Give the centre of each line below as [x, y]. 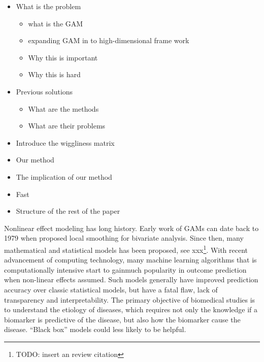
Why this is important [63, 57]
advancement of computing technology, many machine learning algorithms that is [130, 260]
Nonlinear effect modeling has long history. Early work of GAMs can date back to [131, 228]
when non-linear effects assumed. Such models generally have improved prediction [131, 279]
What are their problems [67, 126]
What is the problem [48, 6]
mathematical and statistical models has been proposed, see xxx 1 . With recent [126, 249]
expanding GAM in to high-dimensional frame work [109, 40]
